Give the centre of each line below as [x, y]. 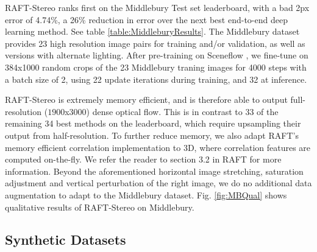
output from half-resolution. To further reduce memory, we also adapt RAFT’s [152, 135]
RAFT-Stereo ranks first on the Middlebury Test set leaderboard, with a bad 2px [157, 7]
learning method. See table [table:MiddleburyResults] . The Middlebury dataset [152, 31]
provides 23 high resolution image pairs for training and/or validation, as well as [155, 43]
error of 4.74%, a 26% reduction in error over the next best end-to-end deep [146, 19]
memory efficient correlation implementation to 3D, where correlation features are [158, 147]
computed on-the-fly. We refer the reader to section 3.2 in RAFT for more [143, 159]
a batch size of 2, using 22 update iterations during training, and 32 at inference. [156, 79]
